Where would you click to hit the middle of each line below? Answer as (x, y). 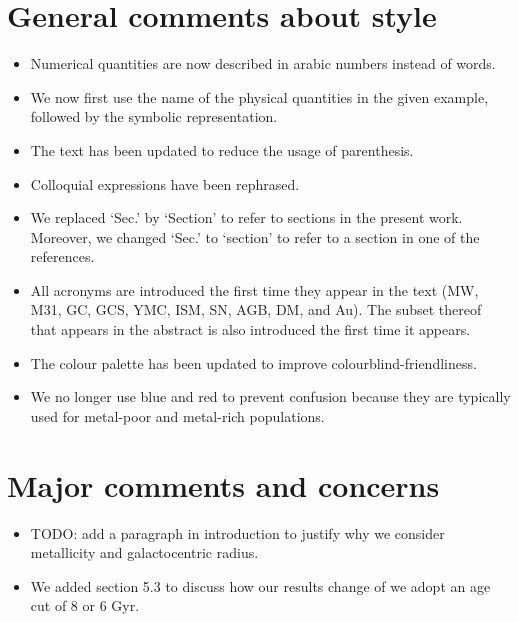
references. (62, 256)
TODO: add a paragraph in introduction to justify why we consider (237, 532)
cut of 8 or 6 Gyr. (85, 605)
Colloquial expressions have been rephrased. (165, 183)
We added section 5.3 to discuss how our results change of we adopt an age (260, 585)
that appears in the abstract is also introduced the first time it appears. (250, 329)
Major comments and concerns (223, 484)
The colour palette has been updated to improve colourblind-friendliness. (253, 362)
